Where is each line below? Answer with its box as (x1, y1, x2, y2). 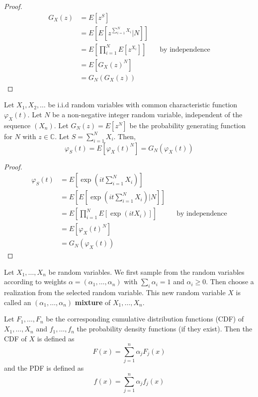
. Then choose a (206, 276, 254, 287)
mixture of (75, 297, 111, 307)
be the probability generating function (129, 120, 246, 130)
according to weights (4, 276, 67, 287)
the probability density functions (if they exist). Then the (77, 323, 253, 334)
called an (4, 297, 31, 307)
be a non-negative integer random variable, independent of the (52, 109, 243, 119)
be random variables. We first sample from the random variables (48, 266, 245, 277)
